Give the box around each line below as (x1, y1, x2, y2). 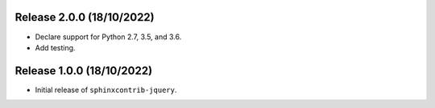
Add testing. (35, 42, 76, 52)
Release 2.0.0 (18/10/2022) (14, 10, 155, 24)
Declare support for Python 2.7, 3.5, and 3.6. (35, 32, 182, 42)
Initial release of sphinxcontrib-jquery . (35, 85, 177, 94)
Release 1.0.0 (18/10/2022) (14, 64, 153, 78)
